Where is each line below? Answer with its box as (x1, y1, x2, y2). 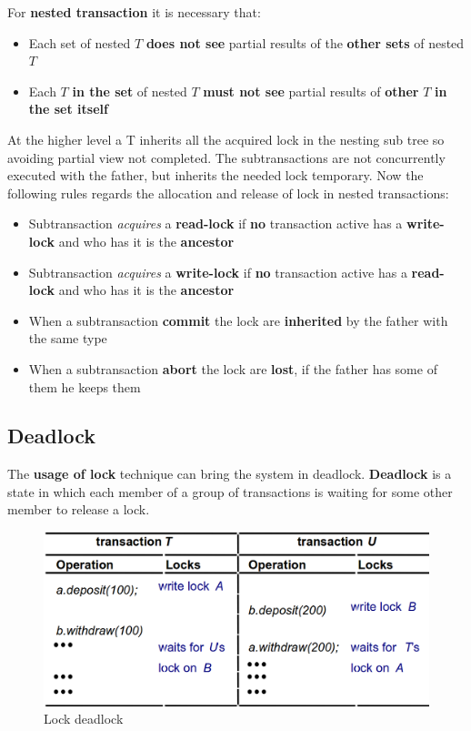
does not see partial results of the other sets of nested (145, 33, 465, 52)
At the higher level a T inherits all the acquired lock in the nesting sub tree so (7, 129, 445, 148)
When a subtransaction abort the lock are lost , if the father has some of (28, 359, 437, 378)
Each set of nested (28, 33, 131, 52)
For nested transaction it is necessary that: (7, 3, 261, 21)
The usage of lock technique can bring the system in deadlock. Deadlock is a (7, 464, 452, 483)
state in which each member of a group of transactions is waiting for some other (7, 482, 453, 501)
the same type (28, 329, 107, 348)
